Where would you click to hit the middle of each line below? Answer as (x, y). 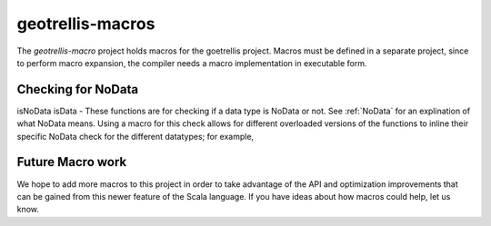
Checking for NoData (78, 89)
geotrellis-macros (86, 24)
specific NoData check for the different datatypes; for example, (135, 136)
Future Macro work (72, 162)
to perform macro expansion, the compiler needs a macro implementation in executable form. (192, 63)
